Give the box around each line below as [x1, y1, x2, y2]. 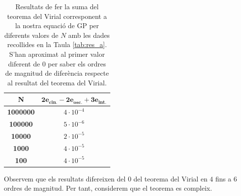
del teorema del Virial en [133, 173, 207, 183]
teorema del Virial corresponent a [7, 11, 107, 21]
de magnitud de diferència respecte [5, 68, 109, 78]
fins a [215, 173, 231, 183]
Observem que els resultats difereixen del [4, 173, 126, 183]
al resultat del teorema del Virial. [7, 77, 107, 87]
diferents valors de [4, 30, 58, 40]
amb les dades [68, 30, 110, 40]
